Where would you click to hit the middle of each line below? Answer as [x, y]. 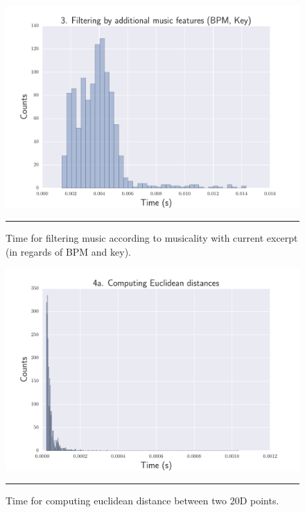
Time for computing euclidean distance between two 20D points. [142, 501]
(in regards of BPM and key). [69, 251]
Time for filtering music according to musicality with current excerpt [152, 238]
